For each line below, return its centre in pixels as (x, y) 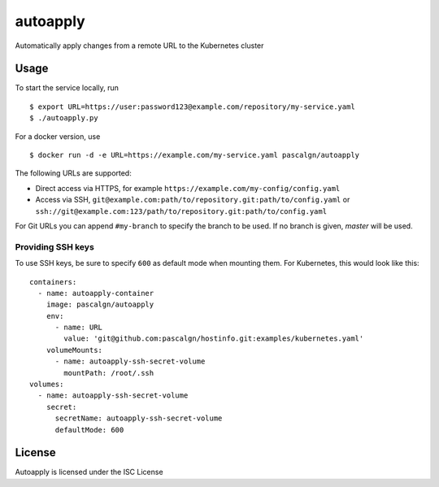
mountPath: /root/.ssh (109, 373)
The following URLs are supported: (73, 173)
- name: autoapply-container (96, 293)
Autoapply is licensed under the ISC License (89, 472)
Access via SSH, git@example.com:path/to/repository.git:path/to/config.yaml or (193, 200)
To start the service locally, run (67, 88)
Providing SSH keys (55, 246)
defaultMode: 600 (89, 430)
